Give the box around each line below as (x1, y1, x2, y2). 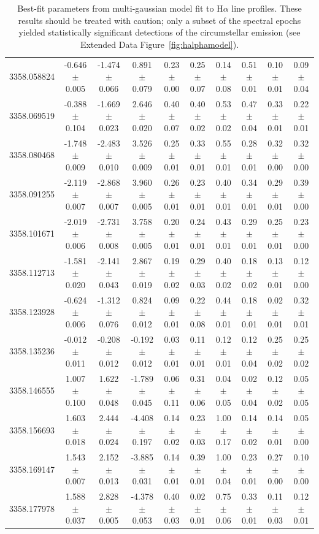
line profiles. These (231, 2, 302, 14)
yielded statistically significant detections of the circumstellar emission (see (18, 26, 301, 39)
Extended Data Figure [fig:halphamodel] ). (80, 37, 239, 50)
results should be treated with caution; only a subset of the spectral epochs (18, 13, 301, 26)
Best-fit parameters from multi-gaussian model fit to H (17, 2, 223, 14)
